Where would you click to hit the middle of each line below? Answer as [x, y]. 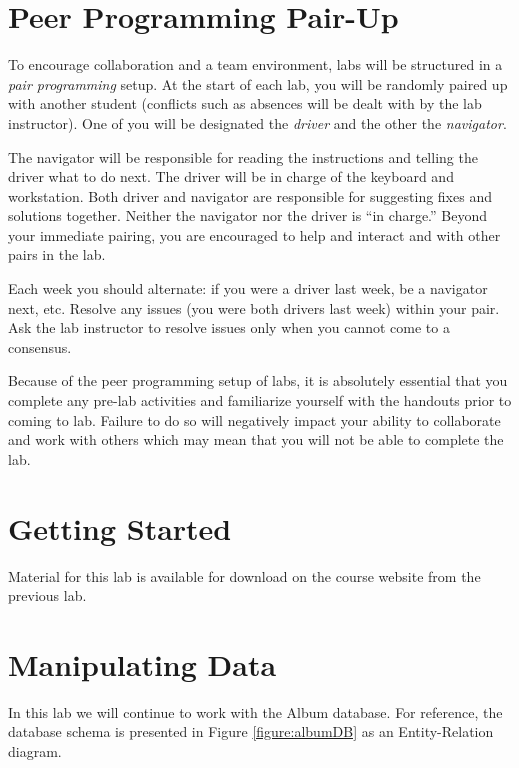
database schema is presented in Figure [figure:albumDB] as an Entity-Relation [251, 731]
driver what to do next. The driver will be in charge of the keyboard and [231, 176]
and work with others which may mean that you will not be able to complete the [256, 439]
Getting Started [120, 527]
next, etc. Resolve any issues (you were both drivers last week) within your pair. [254, 307]
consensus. [40, 346]
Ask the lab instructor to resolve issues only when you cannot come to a [229, 327]
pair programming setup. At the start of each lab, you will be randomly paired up [258, 83]
